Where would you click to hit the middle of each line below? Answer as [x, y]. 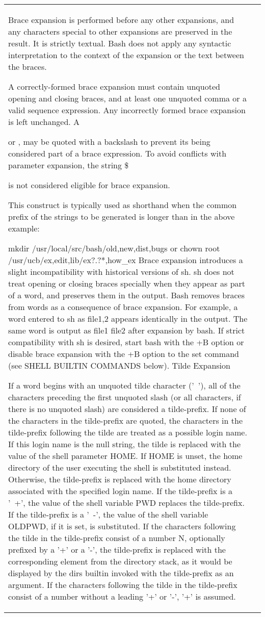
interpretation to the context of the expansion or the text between [126, 55]
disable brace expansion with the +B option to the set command [124, 354]
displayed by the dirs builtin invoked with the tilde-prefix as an [121, 573]
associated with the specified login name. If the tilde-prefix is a [120, 491]
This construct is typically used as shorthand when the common [123, 205]
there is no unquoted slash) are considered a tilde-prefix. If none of [127, 409]
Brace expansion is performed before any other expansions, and [121, 20]
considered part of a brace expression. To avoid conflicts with [117, 153]
